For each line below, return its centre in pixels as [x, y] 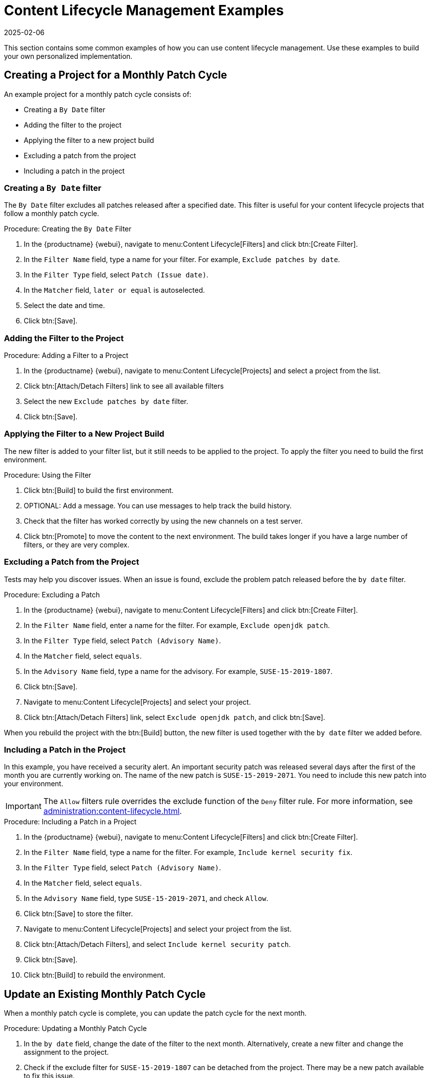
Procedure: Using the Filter [48, 475]
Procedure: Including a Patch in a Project [70, 822]
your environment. [34, 784]
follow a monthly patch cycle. [52, 214]
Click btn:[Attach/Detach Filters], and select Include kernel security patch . [157, 944]
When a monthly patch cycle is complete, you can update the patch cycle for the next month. [155, 1013]
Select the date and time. [64, 306]
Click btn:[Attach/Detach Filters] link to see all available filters [124, 386]
